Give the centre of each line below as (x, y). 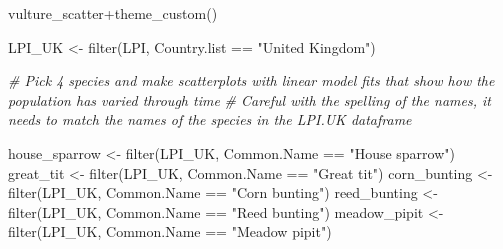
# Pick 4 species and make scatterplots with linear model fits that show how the (251, 80)
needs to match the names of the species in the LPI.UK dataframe (210, 119)
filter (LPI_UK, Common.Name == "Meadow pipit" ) (170, 231)
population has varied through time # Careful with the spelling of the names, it (249, 99)
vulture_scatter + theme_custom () (113, 13)
